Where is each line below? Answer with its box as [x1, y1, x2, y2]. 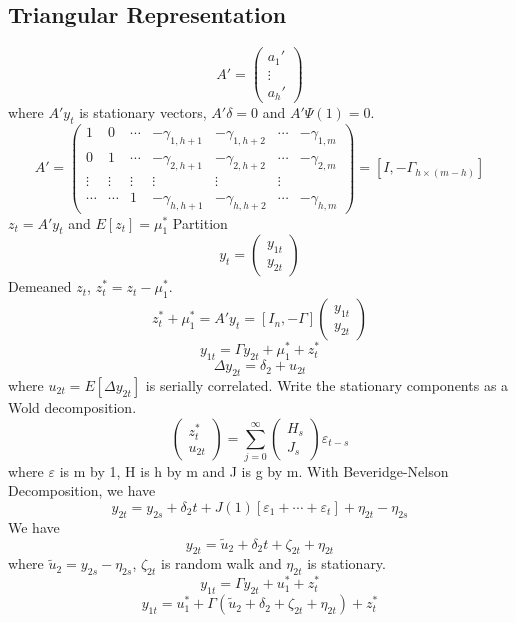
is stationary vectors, [79, 102, 207, 123]
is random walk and [161, 553, 282, 574]
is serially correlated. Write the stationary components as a [145, 374, 509, 395]
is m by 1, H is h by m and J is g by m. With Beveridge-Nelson [59, 460, 449, 481]
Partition [172, 212, 228, 233]
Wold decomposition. [8, 396, 137, 417]
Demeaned [8, 276, 72, 297]
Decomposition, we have [8, 480, 156, 501]
